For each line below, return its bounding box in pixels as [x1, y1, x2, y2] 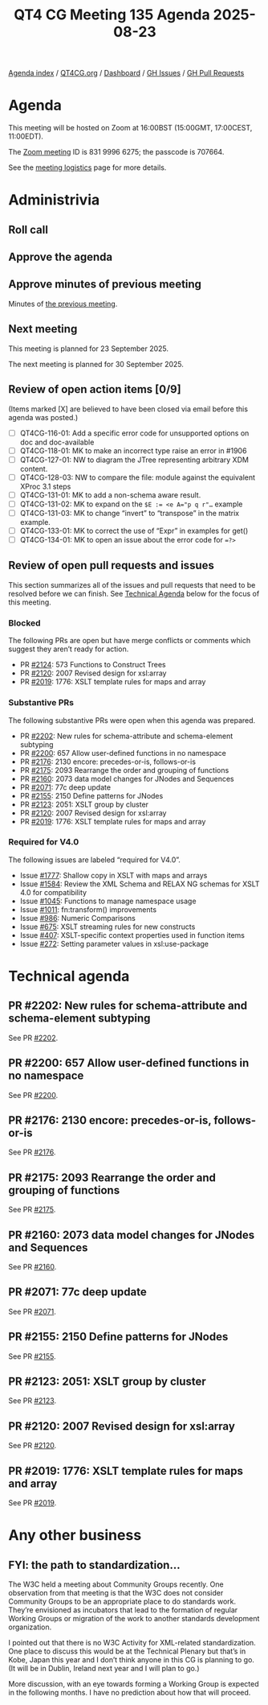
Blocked [8, 617, 42, 629]
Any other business [8, 1526, 142, 1545]
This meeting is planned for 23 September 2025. [8, 344, 169, 353]
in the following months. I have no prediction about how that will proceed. [8, 1688, 251, 1698]
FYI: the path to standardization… [8, 1558, 181, 1571]
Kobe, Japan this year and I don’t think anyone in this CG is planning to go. [8, 1655, 255, 1665]
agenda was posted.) [8, 412, 79, 422]
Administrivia [8, 191, 100, 209]
